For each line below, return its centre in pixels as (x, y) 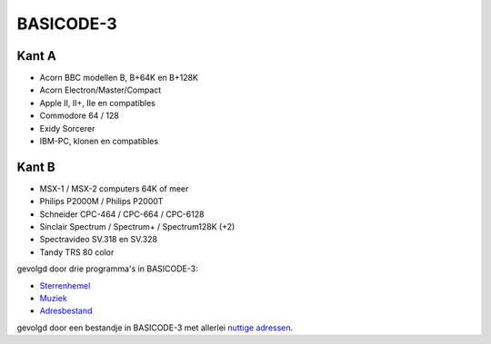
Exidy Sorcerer (67, 128)
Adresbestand (66, 311)
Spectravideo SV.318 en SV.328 (99, 240)
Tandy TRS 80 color (77, 252)
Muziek (53, 299)
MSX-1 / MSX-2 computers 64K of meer (114, 188)
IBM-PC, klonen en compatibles (99, 142)
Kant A (36, 56)
